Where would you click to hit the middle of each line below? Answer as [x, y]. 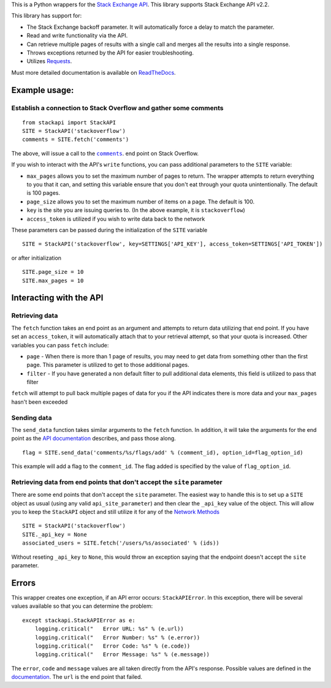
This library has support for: [47, 16]
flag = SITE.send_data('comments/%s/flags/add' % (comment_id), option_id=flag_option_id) [163, 452]
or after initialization [36, 258]
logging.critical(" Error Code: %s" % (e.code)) [112, 646]
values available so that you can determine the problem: [82, 606]
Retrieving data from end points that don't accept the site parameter [117, 482]
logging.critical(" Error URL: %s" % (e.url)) [109, 629]
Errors [24, 583]
